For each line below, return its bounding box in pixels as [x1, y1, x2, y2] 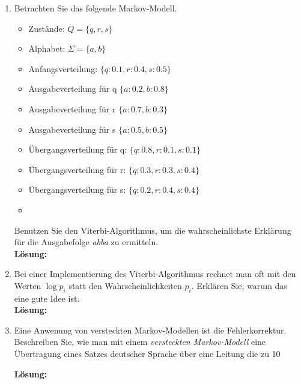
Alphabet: [28, 42, 65, 55]
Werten [14, 279, 41, 291]
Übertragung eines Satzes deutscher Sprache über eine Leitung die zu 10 [14, 347, 281, 360]
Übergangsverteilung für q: [28, 143, 127, 156]
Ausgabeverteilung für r [28, 102, 116, 115]
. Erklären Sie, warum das [191, 279, 287, 291]
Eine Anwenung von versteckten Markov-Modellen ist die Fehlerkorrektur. [14, 323, 287, 336]
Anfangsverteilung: [28, 62, 98, 75]
